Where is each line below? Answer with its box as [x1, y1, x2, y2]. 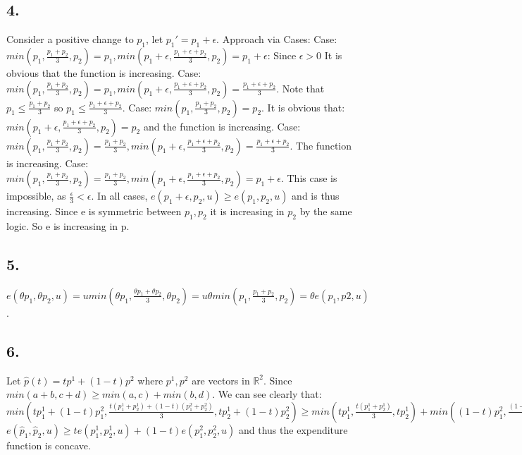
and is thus [292, 188, 340, 203]
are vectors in [192, 372, 250, 387]
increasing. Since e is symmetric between [6, 204, 182, 219]
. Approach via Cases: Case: [216, 32, 337, 47]
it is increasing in [210, 204, 285, 219]
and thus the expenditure [239, 422, 348, 437]
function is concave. [6, 437, 91, 452]
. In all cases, [91, 188, 148, 203]
